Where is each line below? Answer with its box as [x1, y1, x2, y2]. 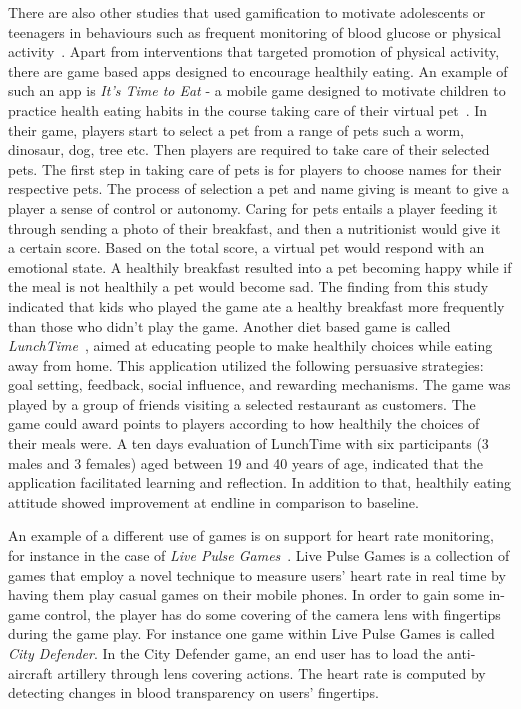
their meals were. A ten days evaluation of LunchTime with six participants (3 [8, 433, 489, 454]
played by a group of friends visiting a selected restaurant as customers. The [8, 393, 476, 414]
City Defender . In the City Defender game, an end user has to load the [8, 643, 443, 663]
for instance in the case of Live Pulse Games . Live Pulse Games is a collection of [8, 545, 510, 566]
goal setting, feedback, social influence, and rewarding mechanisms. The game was [8, 374, 511, 395]
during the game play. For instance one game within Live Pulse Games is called [8, 623, 495, 644]
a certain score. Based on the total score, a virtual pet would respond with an [8, 237, 485, 258]
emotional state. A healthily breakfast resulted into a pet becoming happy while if [8, 256, 512, 277]
